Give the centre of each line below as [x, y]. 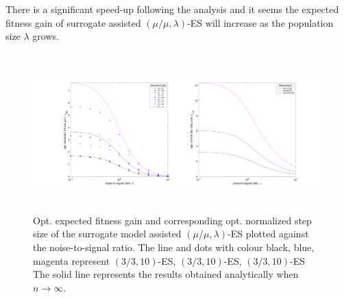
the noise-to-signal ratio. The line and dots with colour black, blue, [174, 247]
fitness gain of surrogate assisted [73, 22]
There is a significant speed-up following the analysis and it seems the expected [172, 9]
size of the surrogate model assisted [107, 234]
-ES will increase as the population [260, 22]
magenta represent [72, 260]
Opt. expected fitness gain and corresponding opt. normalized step [172, 220]
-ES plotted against [268, 234]
